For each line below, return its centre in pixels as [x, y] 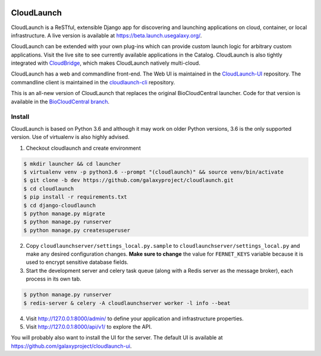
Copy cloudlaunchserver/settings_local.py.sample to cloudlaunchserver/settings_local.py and [163, 245]
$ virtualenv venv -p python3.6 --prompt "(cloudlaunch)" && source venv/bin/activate [154, 172]
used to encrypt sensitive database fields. [77, 262]
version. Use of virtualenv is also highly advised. [70, 137]
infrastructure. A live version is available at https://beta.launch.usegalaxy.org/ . [106, 35]
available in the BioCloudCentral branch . [60, 102]
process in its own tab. [53, 279]
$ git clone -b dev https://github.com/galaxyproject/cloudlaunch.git [129, 180]
